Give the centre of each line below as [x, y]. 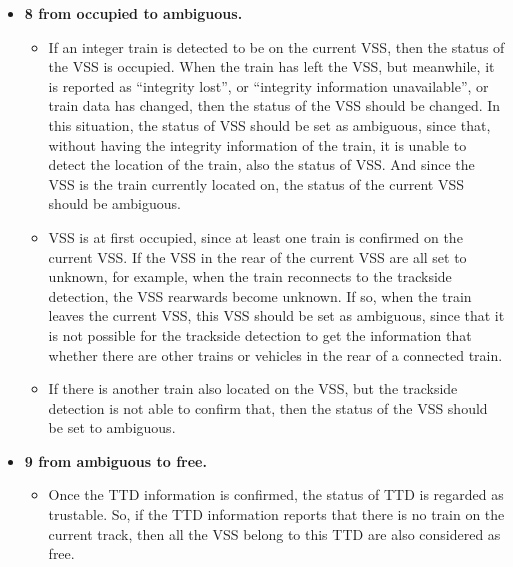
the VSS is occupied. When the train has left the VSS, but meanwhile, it [271, 66]
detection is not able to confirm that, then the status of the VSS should [268, 407]
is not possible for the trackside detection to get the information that [260, 334]
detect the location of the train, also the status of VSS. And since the [261, 164]
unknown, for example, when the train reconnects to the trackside [250, 276]
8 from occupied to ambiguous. [133, 13]
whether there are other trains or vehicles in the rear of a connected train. [275, 354]
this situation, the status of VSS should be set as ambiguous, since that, [269, 124]
